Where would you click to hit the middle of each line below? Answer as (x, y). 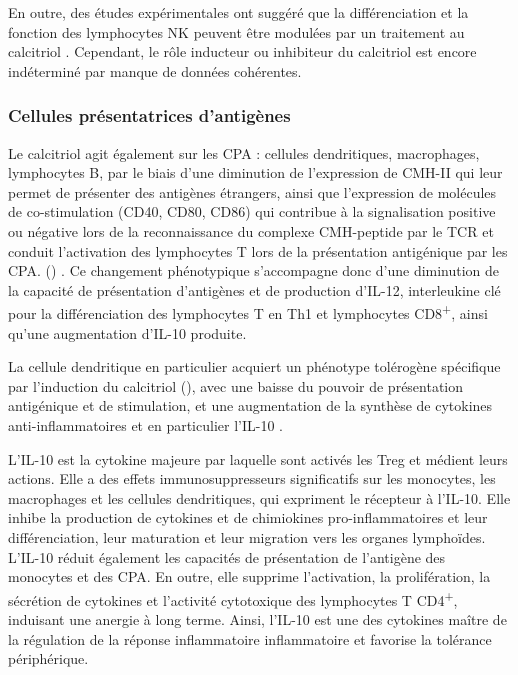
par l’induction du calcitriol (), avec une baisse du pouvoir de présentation (236, 385)
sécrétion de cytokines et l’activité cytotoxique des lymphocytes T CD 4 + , (233, 598)
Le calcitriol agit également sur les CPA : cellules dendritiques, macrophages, (244, 152)
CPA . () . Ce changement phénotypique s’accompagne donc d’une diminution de (254, 270)
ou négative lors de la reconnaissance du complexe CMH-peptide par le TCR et (251, 230)
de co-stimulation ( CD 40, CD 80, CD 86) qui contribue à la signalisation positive (252, 211)
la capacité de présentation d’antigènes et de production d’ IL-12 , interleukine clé (254, 289)
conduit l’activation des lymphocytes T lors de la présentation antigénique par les (258, 250)
